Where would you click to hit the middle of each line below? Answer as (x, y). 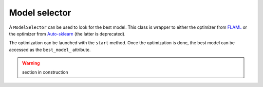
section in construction (45, 72)
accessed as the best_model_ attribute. (50, 50)
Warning (31, 63)
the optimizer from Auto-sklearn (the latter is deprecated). (67, 34)
